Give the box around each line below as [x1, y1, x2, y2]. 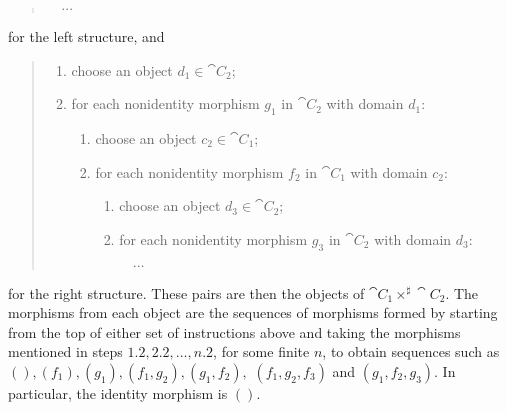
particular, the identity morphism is [8, 382, 228, 403]
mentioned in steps [8, 341, 123, 362]
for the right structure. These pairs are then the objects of [8, 282, 365, 303]
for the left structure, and [8, 26, 165, 46]
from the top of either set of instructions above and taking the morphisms [8, 321, 461, 342]
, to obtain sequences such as [322, 341, 500, 362]
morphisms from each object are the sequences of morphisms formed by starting [8, 302, 498, 323]
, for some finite [213, 341, 310, 362]
